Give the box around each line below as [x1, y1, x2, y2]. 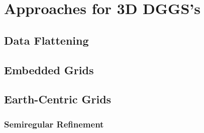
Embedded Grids [4, 62, 94, 77]
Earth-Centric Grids [4, 91, 112, 107]
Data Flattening [4, 32, 89, 48]
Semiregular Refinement [4, 117, 104, 130]
